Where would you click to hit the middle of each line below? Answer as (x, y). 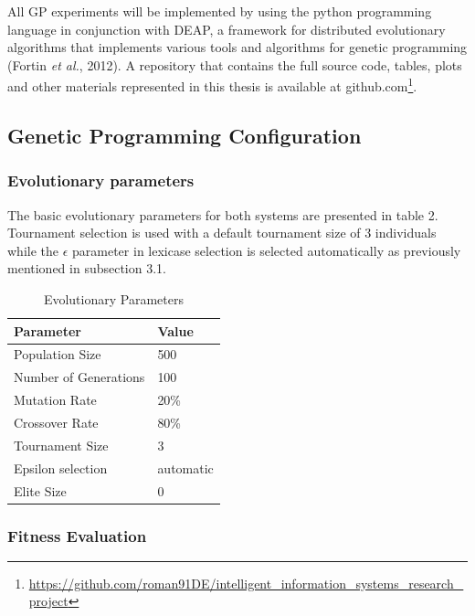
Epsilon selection (61, 467)
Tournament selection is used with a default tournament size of (184, 233)
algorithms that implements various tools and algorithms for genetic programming (237, 47)
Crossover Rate (56, 422)
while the (33, 250)
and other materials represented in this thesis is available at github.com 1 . (212, 85)
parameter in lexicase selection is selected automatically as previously (267, 250)
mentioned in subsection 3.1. (87, 268)
